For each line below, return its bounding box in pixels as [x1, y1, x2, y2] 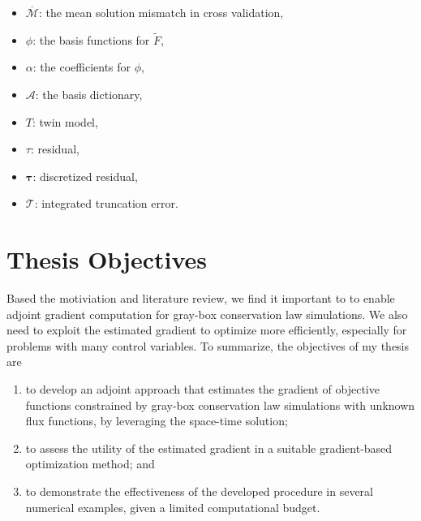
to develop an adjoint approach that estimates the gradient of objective [25, 381, 380, 398]
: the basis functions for [32, 31, 150, 48]
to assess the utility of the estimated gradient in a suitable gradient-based [25, 439, 393, 456]
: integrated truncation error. [34, 195, 178, 212]
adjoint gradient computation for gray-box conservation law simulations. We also [6, 305, 408, 322]
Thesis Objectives [6, 243, 208, 276]
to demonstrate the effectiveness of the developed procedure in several [25, 483, 373, 500]
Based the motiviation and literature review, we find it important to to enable [6, 290, 395, 307]
